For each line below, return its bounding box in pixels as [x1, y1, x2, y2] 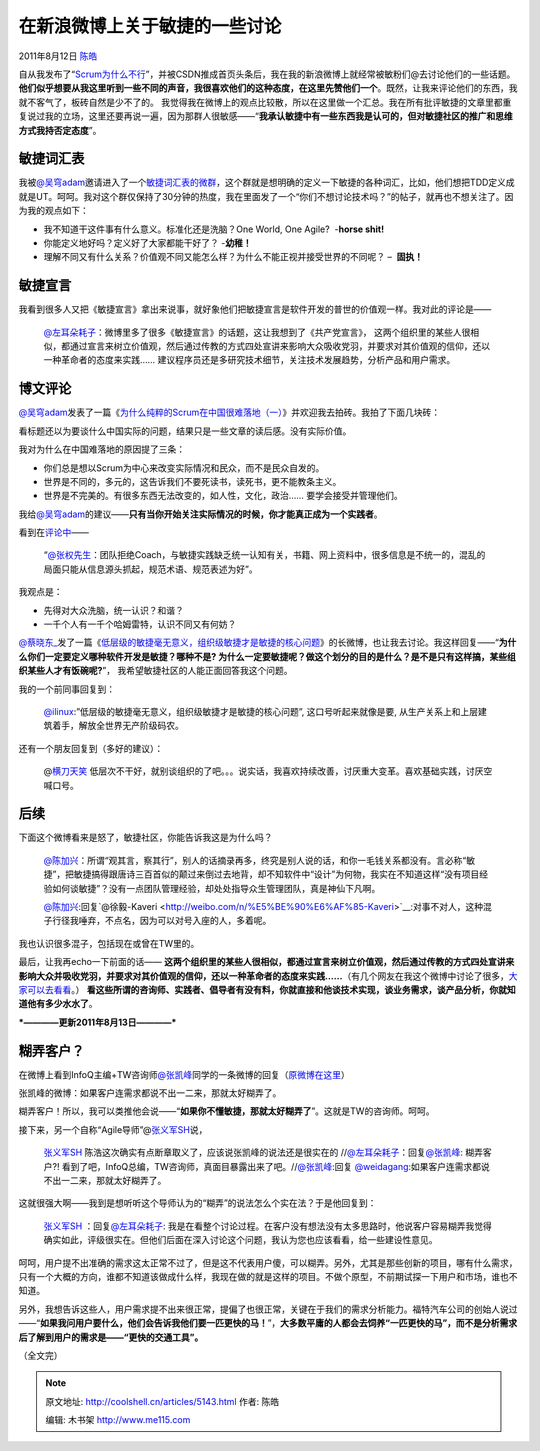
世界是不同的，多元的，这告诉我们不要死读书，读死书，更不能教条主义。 [43, 475, 342, 487]
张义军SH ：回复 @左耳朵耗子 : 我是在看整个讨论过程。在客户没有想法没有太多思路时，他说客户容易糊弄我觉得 [43, 1220, 492, 1232]
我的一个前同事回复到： [18, 683, 115, 695]
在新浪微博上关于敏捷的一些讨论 [18, 15, 282, 37]
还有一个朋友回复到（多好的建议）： [18, 742, 164, 754]
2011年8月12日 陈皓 [18, 50, 98, 62]
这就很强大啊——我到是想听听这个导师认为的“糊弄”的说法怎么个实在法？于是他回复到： [18, 1197, 377, 1209]
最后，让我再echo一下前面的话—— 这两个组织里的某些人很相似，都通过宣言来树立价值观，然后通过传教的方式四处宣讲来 [18, 956, 515, 968]
